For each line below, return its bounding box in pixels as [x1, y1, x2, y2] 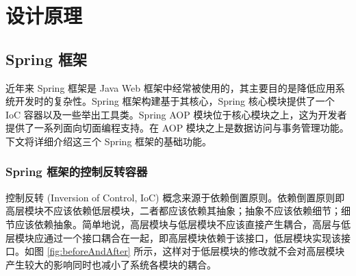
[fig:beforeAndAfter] [47, 244, 131, 258]
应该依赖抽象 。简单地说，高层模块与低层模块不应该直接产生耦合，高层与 [14, 216, 341, 231]
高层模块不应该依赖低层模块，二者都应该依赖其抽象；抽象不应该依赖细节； [5, 203, 341, 218]
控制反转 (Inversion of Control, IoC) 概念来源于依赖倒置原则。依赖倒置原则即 [5, 190, 345, 204]
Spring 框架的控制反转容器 [5, 163, 148, 180]
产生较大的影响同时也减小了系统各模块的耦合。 [5, 257, 216, 271]
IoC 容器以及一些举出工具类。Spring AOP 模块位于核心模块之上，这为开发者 [5, 107, 347, 121]
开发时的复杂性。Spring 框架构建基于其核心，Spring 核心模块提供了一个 [14, 94, 335, 108]
